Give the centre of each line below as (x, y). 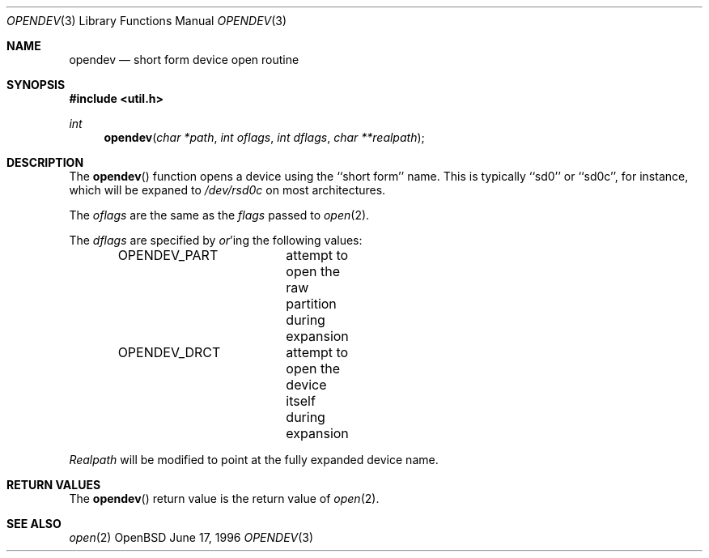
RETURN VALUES (54, 485)
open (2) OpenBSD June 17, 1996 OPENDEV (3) (191, 537)
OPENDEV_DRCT (169, 352)
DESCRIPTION (45, 162)
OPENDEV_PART (168, 255)
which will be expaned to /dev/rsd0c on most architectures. (227, 190)
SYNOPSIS (36, 85)
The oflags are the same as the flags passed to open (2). (219, 215)
